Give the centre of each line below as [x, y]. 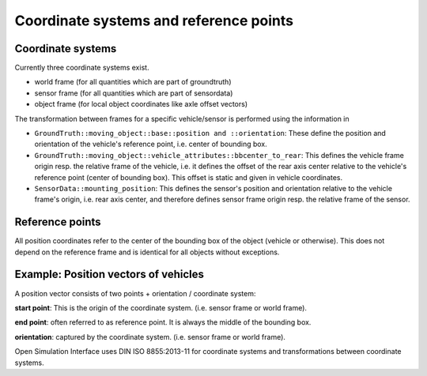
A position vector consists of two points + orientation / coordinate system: [135, 293]
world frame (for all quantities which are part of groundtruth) [133, 82]
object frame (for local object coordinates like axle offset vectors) [141, 104]
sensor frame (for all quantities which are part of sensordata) [134, 93]
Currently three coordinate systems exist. [82, 68]
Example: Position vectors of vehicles [110, 274]
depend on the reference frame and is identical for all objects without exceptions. [147, 252]
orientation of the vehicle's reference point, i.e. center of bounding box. [151, 144]
